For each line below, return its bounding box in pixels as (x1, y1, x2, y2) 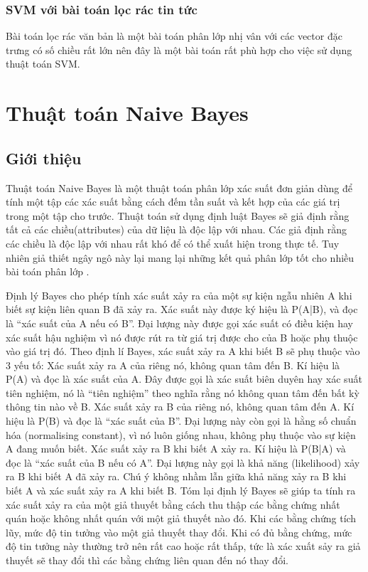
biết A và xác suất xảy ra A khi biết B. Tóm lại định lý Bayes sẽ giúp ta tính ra (6, 483, 356, 498)
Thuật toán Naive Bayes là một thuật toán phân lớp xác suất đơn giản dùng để (6, 180, 353, 195)
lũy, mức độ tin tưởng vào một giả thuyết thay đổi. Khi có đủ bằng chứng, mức (6, 524, 352, 539)
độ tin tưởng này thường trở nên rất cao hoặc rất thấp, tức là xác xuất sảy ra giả (6, 539, 361, 554)
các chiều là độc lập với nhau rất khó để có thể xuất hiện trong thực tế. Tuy (6, 235, 340, 250)
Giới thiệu (6, 147, 82, 169)
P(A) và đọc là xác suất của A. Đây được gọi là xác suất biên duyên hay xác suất (6, 371, 362, 386)
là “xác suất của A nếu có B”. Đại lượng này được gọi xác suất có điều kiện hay (6, 315, 353, 330)
